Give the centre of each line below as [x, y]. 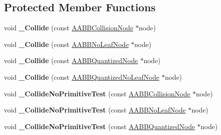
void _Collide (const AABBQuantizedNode [71, 60]
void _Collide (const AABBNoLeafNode [66, 44]
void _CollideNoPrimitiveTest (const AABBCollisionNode [97, 93]
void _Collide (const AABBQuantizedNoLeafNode [82, 77]
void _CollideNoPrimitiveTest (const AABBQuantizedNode [99, 126]
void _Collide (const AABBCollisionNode [69, 28]
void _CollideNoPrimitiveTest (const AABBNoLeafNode [95, 110]
